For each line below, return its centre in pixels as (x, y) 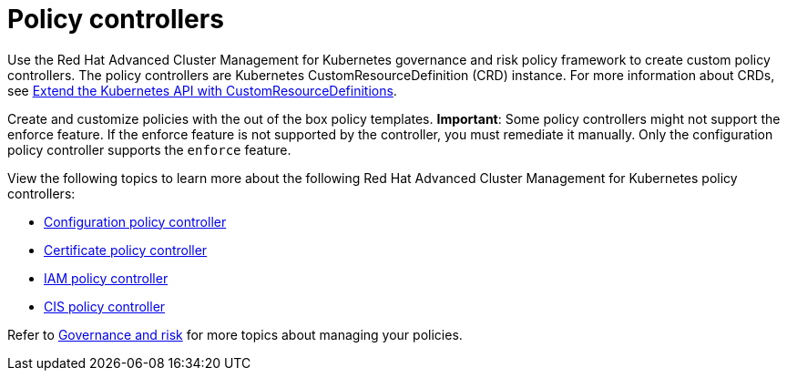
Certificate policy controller (126, 250)
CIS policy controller (105, 306)
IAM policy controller (106, 278)
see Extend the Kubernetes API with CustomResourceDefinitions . (202, 90)
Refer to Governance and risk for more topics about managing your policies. (235, 334)
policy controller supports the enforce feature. (149, 149)
